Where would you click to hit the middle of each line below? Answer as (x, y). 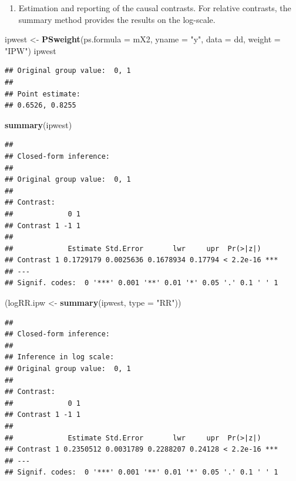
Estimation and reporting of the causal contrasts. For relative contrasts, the (155, 8)
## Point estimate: (43, 94)
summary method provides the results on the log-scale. (117, 19)
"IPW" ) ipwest (31, 50)
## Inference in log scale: (60, 357)
